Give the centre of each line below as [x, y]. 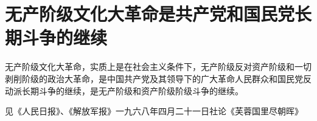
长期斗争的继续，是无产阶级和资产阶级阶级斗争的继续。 [132, 90]
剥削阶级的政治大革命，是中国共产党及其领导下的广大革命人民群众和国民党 [154, 78]
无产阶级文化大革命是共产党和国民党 [150, 14]
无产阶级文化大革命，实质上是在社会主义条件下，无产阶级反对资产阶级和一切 [158, 67]
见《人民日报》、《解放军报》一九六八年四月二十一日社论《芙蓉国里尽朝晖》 [154, 111]
